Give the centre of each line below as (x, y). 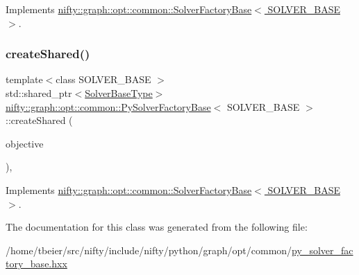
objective (25, 143)
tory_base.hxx (36, 264)
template (24, 79)
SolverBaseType (119, 93)
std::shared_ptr (39, 93)
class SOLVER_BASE (103, 79)
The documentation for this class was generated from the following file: (157, 227)
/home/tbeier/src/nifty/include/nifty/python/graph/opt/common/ (149, 250)
